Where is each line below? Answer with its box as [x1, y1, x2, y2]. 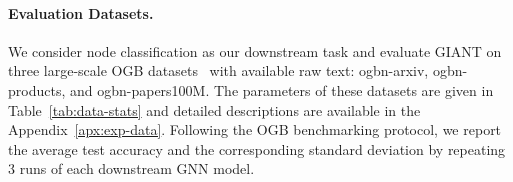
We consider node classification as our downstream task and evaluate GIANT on [8, 40, 502, 61]
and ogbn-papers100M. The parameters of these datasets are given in [69, 79, 494, 100]
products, [8, 79, 66, 100]
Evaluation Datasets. [8, 2, 154, 23]
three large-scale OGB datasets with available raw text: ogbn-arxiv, [8, 60, 429, 81]
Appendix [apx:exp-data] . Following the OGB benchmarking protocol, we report [8, 119, 502, 140]
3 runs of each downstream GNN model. [8, 158, 255, 179]
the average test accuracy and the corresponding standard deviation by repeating [8, 138, 506, 159]
